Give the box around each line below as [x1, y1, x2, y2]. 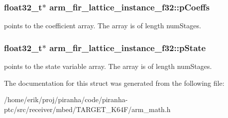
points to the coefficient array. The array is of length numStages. [4, 20, 201, 31]
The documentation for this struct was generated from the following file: [4, 77, 225, 88]
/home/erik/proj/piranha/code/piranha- [4, 94, 128, 105]
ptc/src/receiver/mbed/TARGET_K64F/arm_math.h [4, 104, 171, 114]
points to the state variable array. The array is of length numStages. [4, 61, 212, 71]
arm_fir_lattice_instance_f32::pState [49, 41, 206, 54]
